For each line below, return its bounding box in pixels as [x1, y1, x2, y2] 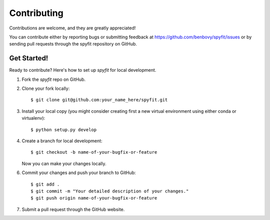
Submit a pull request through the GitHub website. [21, 206, 125, 212]
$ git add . [30, 181, 60, 187]
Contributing [9, 7, 63, 18]
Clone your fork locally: [21, 85, 70, 92]
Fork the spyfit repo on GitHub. [21, 76, 86, 82]
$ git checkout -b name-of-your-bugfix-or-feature [30, 150, 157, 155]
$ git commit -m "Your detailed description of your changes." [30, 188, 189, 194]
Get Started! [9, 54, 48, 62]
